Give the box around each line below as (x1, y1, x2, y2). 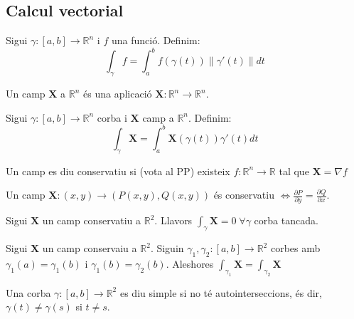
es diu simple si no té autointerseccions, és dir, (119, 285, 322, 300)
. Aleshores (166, 256, 214, 271)
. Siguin (150, 241, 184, 256)
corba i (97, 110, 127, 125)
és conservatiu (213, 187, 274, 202)
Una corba (6, 285, 51, 300)
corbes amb (270, 241, 321, 256)
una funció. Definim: (111, 33, 200, 48)
